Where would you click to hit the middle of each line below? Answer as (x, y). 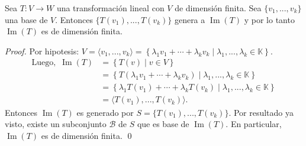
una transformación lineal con (110, 8)
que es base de (163, 124)
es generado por (105, 112)
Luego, (44, 63)
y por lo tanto (269, 19)
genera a (190, 19)
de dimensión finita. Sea (218, 8)
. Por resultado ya (261, 112)
